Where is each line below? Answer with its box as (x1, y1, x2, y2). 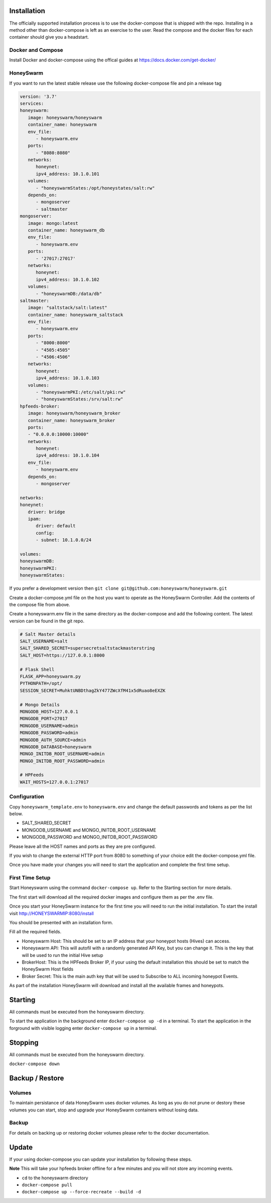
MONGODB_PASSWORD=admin (20, 730, 79, 736)
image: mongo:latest (28, 220, 79, 226)
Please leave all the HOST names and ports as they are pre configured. (9, 843, 156, 849)
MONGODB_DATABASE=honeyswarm (20, 744, 92, 750)
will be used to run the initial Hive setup (22, 952, 103, 958)
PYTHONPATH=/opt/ (20, 681, 63, 686)
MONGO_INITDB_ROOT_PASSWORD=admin (20, 758, 105, 764)
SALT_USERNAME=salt (20, 638, 68, 644)
